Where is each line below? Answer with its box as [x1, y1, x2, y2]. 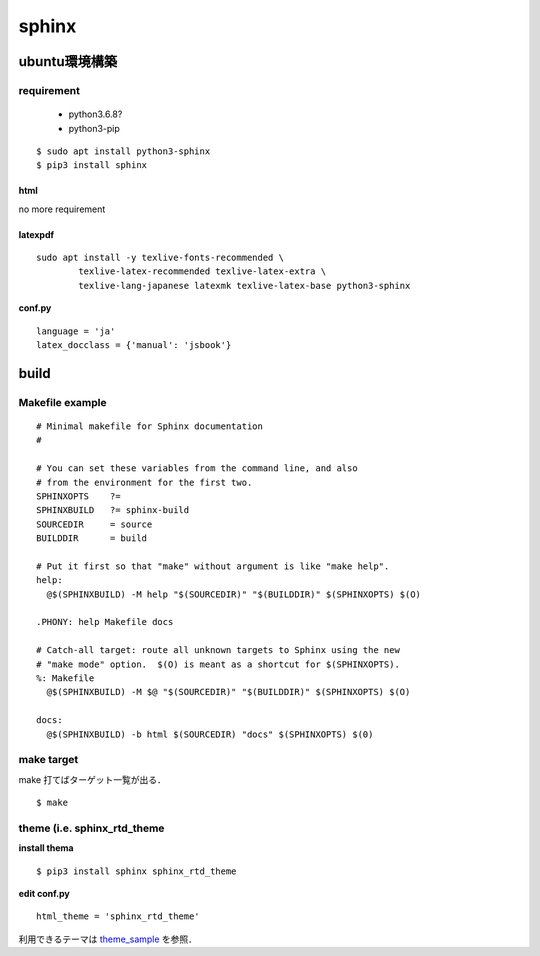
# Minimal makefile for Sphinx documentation [36, 421, 264, 432]
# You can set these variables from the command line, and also [36, 463, 359, 474]
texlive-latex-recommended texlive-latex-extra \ [78, 266, 327, 277]
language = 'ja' [36, 325, 116, 337]
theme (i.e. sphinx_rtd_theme [18, 821, 165, 835]
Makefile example [18, 395, 107, 409]
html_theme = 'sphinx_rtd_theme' [36, 911, 200, 922]
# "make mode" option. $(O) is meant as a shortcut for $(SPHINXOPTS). [36, 658, 400, 670]
